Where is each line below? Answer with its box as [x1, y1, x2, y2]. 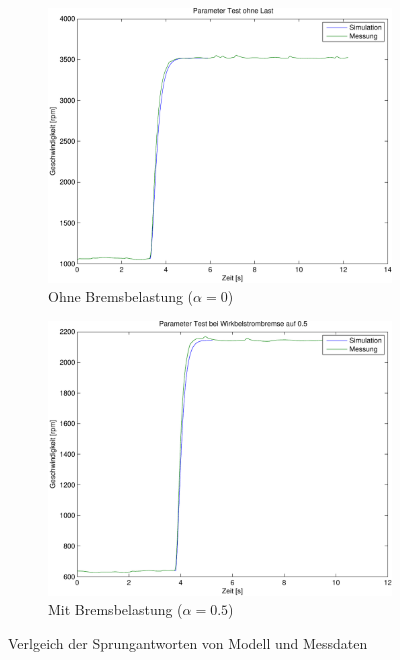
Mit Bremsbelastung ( [48, 599, 183, 620]
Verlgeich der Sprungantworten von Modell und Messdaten [8, 632, 368, 653]
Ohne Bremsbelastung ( [48, 286, 194, 307]
